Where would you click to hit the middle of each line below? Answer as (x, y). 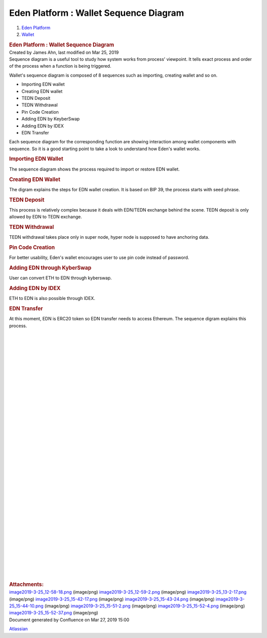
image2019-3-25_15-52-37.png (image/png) (54, 613)
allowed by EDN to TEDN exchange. (45, 217)
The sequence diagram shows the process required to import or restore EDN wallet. (94, 169)
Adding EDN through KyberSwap (50, 268)
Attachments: (26, 585)
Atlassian (19, 629)
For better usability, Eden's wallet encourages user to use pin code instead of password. (99, 257)
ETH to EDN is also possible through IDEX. (52, 298)
